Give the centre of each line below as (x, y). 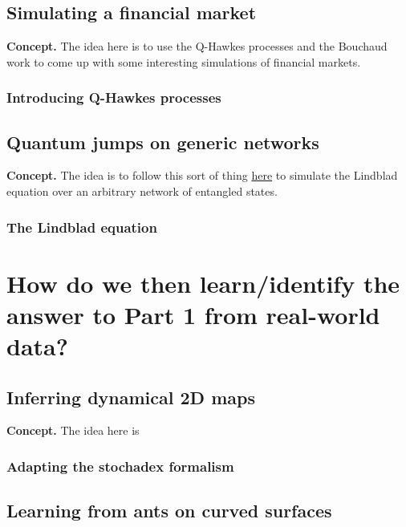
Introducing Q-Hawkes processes (114, 97)
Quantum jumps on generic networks (163, 142)
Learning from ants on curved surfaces (169, 511)
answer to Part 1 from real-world (193, 314)
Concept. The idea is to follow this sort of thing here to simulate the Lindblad (202, 175)
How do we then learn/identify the (203, 283)
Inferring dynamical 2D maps (131, 397)
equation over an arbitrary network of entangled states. (142, 191)
